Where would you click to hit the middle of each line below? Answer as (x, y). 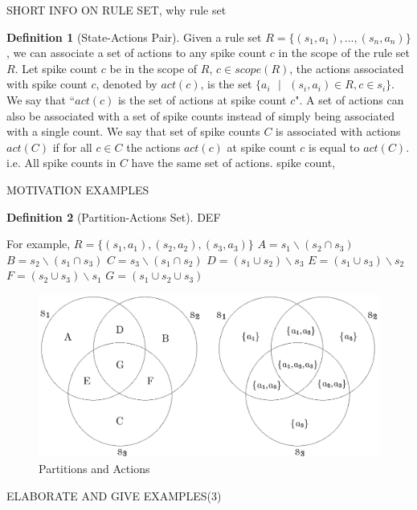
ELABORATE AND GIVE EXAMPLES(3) (114, 495)
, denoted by (127, 84)
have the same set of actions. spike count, (233, 163)
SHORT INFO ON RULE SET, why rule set (117, 10)
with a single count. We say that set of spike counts (133, 131)
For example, (39, 244)
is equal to (334, 147)
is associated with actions (338, 131)
